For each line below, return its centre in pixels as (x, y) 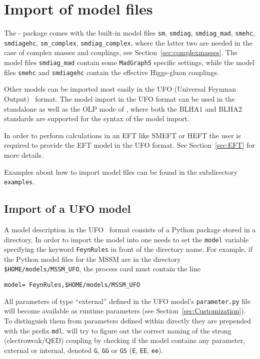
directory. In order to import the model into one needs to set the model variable (126, 239)
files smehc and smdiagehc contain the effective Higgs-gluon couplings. (111, 72)
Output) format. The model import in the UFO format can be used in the (119, 98)
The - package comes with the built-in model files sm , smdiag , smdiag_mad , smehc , (129, 33)
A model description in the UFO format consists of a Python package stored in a (130, 229)
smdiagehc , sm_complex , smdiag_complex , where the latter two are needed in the (128, 42)
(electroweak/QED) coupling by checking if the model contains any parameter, (125, 340)
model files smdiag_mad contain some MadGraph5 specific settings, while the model (129, 62)
